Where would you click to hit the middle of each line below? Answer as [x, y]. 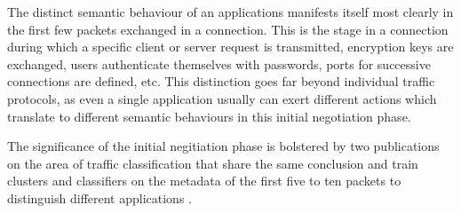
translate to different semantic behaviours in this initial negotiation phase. [209, 116]
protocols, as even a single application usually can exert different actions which [222, 98]
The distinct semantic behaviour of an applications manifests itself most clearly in [230, 12]
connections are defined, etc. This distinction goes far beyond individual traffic [221, 81]
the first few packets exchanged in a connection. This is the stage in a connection [228, 29]
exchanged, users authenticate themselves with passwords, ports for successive [219, 63]
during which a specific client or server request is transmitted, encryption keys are [230, 47]
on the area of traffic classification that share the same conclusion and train [213, 163]
